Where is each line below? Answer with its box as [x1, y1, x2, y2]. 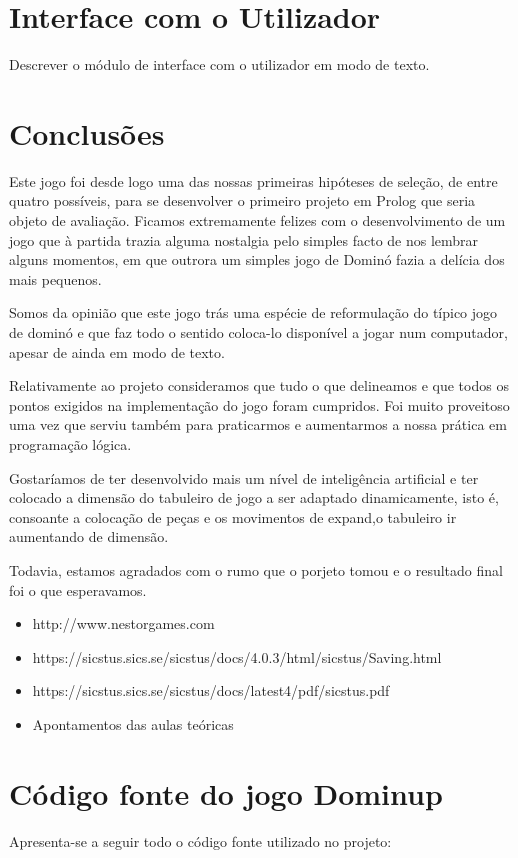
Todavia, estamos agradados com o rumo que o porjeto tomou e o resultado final [9, 559, 503, 580]
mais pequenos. [9, 268, 102, 289]
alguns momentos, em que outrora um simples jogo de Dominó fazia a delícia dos [9, 249, 505, 270]
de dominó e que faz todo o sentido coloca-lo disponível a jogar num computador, [9, 322, 508, 342]
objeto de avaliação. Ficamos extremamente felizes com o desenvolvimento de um [9, 210, 506, 231]
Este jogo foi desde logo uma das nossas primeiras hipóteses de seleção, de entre [9, 170, 498, 191]
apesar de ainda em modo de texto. [9, 341, 225, 362]
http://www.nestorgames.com [32, 613, 215, 634]
